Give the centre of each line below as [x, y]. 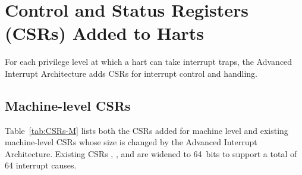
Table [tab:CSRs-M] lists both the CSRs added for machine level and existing [147, 130]
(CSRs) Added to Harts [105, 33]
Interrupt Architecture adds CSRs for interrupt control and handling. [131, 73]
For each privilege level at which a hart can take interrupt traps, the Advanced [149, 62]
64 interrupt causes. [41, 165]
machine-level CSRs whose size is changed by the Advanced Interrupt [131, 142]
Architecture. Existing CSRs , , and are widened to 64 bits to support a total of [151, 153]
